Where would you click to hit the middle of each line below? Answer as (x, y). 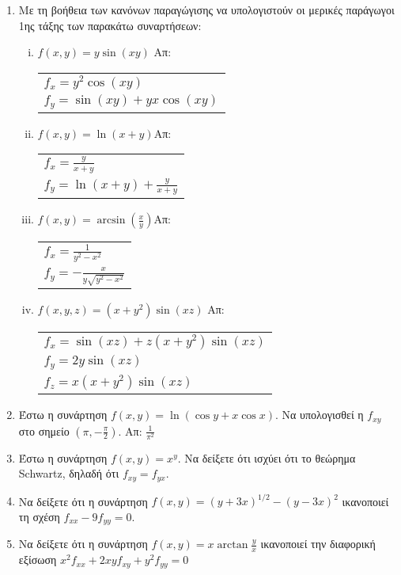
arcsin (111, 221)
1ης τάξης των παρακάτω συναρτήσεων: (110, 25)
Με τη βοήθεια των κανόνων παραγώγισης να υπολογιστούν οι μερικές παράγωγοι (206, 10)
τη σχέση (39, 516)
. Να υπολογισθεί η (320, 415)
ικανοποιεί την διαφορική (318, 544)
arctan (233, 545)
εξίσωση (38, 560)
